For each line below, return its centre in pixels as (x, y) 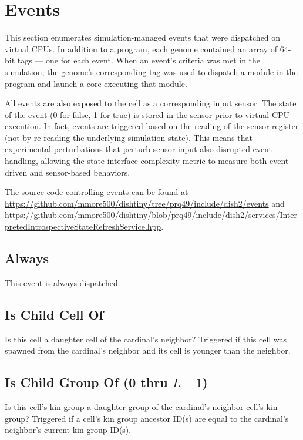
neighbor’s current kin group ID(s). (68, 430)
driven (16, 172)
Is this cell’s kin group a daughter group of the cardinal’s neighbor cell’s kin (141, 407)
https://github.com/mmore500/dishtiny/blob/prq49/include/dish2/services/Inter (151, 215)
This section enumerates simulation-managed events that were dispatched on (143, 37)
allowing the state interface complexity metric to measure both (154, 161)
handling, (21, 161)
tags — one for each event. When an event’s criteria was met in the (139, 60)
